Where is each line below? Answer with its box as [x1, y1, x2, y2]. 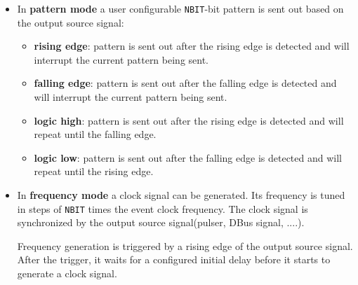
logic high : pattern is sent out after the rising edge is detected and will [34, 113, 344, 127]
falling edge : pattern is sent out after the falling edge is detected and [34, 76, 337, 90]
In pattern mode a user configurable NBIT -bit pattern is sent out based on [17, 1, 344, 15]
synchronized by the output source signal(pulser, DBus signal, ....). [17, 215, 305, 230]
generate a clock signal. [17, 266, 117, 281]
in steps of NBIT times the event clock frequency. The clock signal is [17, 201, 308, 216]
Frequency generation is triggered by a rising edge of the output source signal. [17, 238, 353, 253]
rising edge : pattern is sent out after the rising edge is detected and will [34, 39, 350, 53]
